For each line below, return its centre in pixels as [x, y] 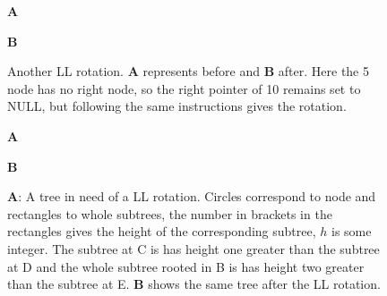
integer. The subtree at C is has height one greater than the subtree [193, 248]
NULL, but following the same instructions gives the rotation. [177, 106]
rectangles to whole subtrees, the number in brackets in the [170, 213]
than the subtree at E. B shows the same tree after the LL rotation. [194, 284]
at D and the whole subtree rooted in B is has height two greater [186, 266]
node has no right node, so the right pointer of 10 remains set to [184, 88]
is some [352, 231]
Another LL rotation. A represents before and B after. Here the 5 [188, 71]
